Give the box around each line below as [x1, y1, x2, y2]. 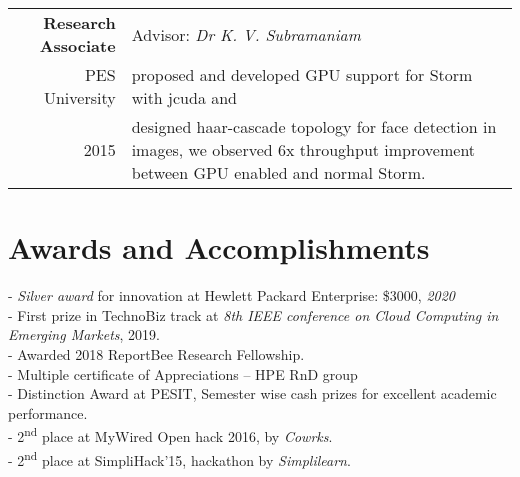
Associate [39, 34, 116, 57]
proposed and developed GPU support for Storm [131, 63, 473, 86]
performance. [8, 402, 88, 423]
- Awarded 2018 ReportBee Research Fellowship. [8, 343, 305, 364]
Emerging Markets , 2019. [8, 324, 160, 345]
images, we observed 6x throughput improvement [131, 138, 476, 161]
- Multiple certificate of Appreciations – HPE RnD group [8, 363, 358, 384]
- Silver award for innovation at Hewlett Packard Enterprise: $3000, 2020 [8, 285, 455, 306]
